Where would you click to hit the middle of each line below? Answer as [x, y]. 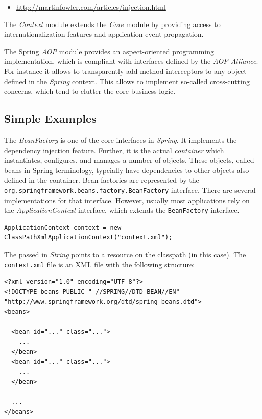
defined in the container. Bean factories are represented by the [102, 180]
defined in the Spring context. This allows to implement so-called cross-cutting [127, 81]
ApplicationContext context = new [63, 227]
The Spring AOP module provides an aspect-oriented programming [109, 51]
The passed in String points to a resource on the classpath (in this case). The [125, 254]
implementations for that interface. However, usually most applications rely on [127, 200]
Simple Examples [50, 119]
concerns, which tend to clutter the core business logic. [90, 91]
